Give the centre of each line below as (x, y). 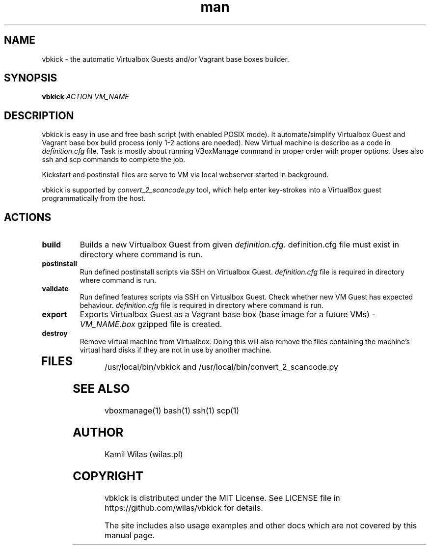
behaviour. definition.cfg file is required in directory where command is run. (202, 305)
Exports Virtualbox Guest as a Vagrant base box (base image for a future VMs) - (228, 315)
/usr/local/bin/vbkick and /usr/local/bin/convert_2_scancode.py (221, 367)
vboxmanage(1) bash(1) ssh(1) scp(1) (172, 410)
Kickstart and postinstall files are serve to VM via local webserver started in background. (185, 175)
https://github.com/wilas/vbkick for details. (184, 508)
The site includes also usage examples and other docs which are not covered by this (261, 525)
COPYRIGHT (108, 476)
